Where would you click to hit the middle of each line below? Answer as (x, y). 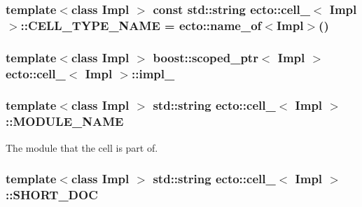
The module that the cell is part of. (82, 147)
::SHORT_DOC (52, 195)
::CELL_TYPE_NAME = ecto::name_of (141, 25)
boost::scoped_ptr (206, 57)
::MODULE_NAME (65, 121)
